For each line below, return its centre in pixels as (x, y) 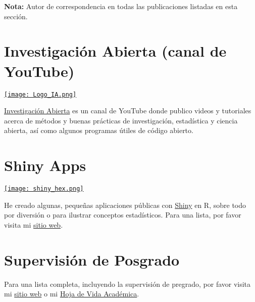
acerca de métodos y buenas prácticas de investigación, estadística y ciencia (121, 120)
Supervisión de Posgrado (92, 259)
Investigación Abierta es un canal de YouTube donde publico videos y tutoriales (128, 111)
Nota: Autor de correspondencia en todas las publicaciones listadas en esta (121, 6)
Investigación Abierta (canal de (115, 51)
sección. (16, 16)
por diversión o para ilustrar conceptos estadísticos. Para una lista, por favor (123, 215)
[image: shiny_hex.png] (44, 189)
